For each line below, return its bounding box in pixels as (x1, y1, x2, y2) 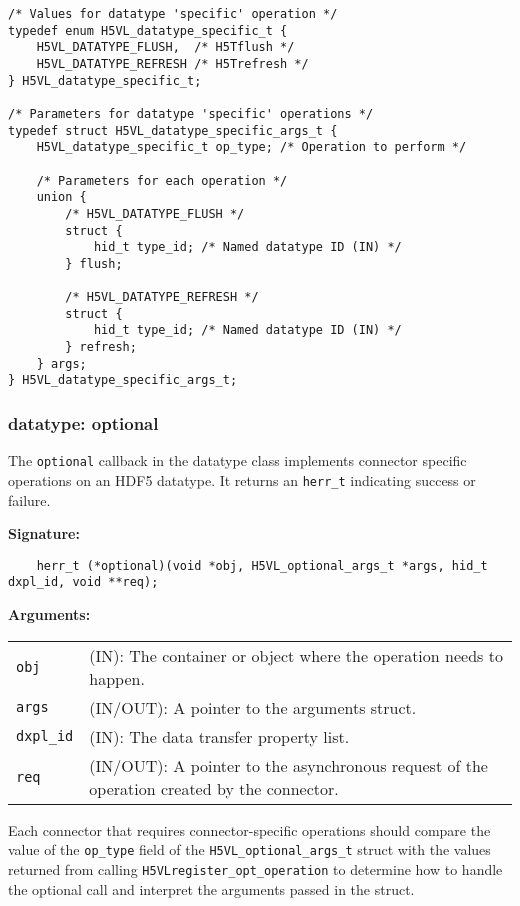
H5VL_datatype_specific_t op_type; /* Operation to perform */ (36, 140, 467, 155)
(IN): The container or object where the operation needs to (89, 643, 503, 667)
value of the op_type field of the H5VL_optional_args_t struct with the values (8, 839, 491, 860)
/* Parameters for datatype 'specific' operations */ (8, 106, 374, 121)
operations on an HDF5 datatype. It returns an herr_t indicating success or (8, 469, 476, 490)
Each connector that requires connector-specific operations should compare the (8, 819, 491, 840)
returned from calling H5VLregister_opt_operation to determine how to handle (8, 858, 503, 879)
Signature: (8, 523, 80, 544)
